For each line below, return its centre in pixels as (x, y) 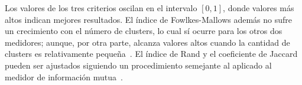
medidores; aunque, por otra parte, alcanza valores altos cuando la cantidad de (147, 42)
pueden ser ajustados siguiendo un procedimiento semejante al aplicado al (138, 65)
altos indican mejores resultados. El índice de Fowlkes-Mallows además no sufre (149, 19)
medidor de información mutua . (64, 76)
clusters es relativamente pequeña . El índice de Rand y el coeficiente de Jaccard (151, 54)
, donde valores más (259, 8)
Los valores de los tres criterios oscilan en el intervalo (101, 8)
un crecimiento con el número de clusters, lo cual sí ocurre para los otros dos (144, 31)
